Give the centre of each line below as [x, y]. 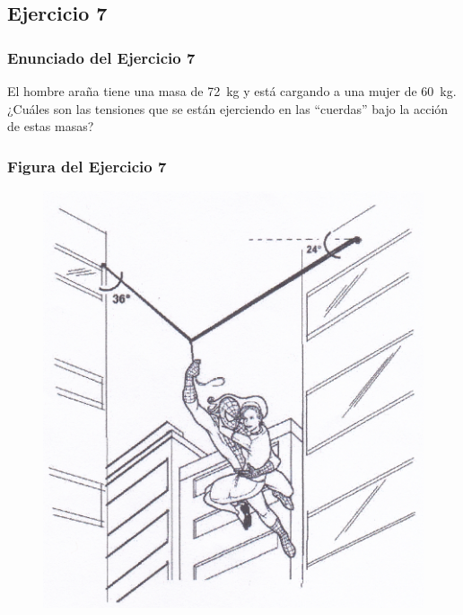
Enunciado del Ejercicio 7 [101, 57]
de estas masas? [51, 126]
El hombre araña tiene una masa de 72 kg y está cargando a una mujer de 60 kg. [232, 91]
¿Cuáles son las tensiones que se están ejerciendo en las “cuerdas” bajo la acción [228, 108]
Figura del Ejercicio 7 [87, 166]
